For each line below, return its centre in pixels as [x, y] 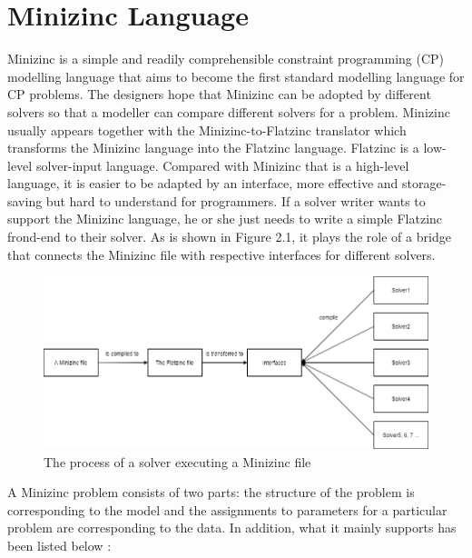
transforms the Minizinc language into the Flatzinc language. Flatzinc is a [213, 148]
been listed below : [59, 546]
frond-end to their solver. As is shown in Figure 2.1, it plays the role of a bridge [229, 237]
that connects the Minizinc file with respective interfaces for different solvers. [221, 254]
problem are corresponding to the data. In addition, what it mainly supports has [232, 528]
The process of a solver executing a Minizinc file [177, 461]
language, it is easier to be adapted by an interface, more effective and [203, 183]
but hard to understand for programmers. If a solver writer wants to [236, 200]
